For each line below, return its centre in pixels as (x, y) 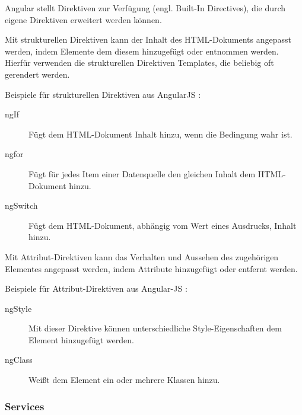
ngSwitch (21, 205)
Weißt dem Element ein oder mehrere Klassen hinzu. (124, 380)
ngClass (19, 360)
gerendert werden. (37, 74)
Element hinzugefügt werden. (81, 339)
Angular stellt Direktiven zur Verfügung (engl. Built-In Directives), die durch (145, 8)
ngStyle (18, 308)
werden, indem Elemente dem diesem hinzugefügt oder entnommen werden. (142, 51)
